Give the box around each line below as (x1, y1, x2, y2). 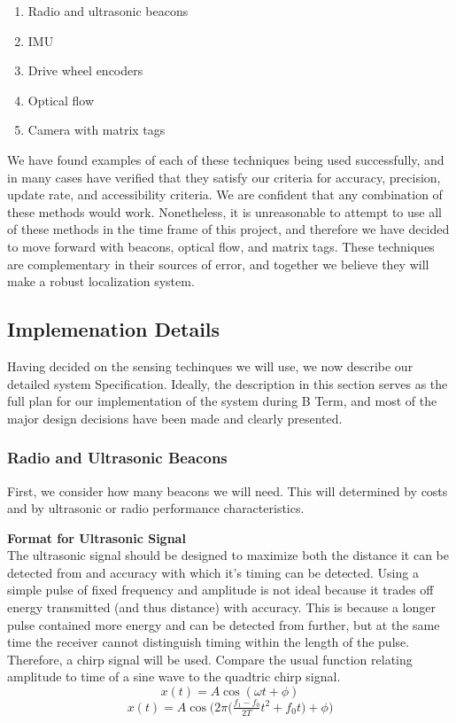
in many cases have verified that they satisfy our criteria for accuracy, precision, (7, 167, 441, 186)
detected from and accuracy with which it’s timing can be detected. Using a (7, 563, 419, 581)
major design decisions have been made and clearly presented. (7, 408, 343, 427)
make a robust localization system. (7, 272, 195, 291)
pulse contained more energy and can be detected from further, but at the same (7, 615, 440, 634)
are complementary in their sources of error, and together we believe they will (7, 254, 429, 273)
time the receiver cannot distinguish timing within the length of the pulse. (7, 633, 410, 651)
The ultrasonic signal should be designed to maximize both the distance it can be (7, 546, 449, 564)
